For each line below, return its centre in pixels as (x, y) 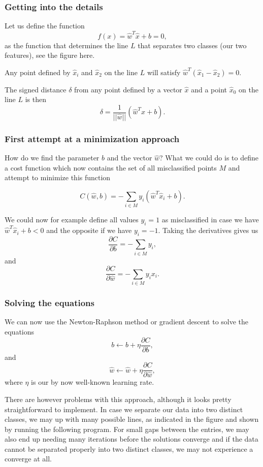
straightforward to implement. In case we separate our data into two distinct (124, 409)
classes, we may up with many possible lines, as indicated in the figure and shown (132, 419)
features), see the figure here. (50, 55)
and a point (209, 89)
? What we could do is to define (209, 158)
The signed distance (36, 89)
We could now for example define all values (72, 220)
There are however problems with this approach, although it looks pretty (118, 399)
